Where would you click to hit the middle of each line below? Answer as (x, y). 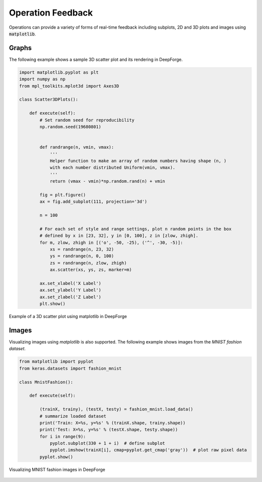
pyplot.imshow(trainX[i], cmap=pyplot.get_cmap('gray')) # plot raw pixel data (148, 450)
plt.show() (52, 304)
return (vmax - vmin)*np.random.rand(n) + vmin (107, 181)
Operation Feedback (51, 13)
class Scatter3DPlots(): (49, 99)
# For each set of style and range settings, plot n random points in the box (136, 229)
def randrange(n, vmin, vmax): (77, 147)
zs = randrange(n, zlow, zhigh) (88, 263)
